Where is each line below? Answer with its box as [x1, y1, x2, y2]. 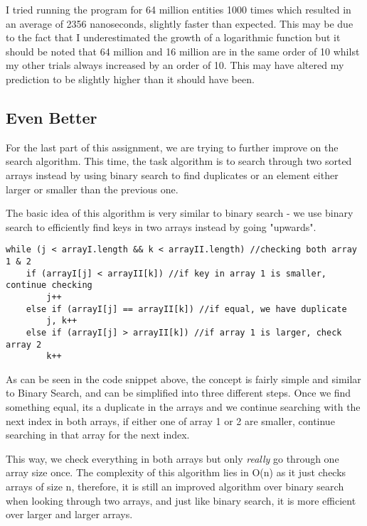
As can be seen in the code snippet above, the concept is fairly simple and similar [6, 371, 361, 386]
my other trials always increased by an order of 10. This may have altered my [6, 58, 344, 73]
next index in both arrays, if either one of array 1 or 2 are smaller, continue [6, 413, 335, 428]
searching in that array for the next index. [6, 427, 190, 442]
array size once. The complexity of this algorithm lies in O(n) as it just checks [6, 465, 346, 480]
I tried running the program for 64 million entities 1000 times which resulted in [6, 2, 351, 16]
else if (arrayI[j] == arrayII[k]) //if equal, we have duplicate [26, 304, 347, 314]
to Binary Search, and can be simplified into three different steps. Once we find [6, 385, 351, 400]
